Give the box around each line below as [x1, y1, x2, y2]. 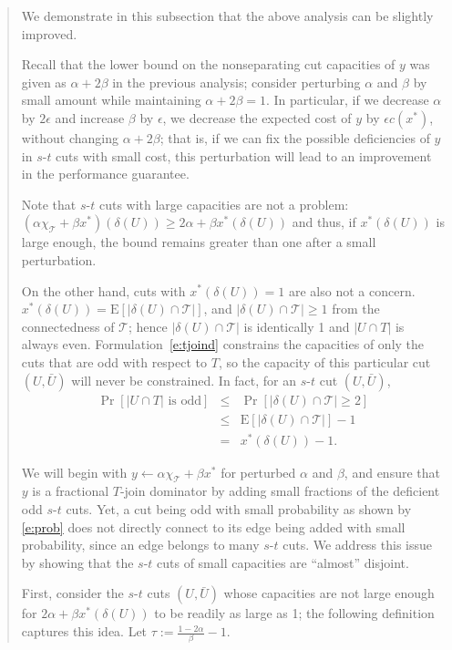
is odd [168, 394, 202, 408]
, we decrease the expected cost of [162, 108, 352, 127]
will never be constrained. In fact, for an [71, 370, 297, 389]
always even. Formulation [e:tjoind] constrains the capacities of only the [21, 335, 425, 354]
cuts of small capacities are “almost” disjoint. [157, 552, 409, 572]
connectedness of [21, 316, 115, 335]
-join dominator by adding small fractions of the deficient [119, 481, 440, 500]
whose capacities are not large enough [223, 583, 435, 603]
